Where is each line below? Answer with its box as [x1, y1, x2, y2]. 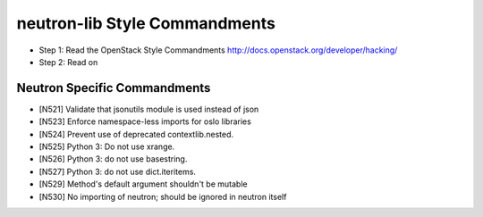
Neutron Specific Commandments [16, 80, 211, 96]
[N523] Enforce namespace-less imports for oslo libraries [38, 116, 252, 127]
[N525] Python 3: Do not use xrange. [38, 141, 175, 152]
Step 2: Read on [38, 56, 98, 67]
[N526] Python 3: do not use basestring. [38, 154, 188, 164]
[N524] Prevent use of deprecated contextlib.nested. [38, 129, 234, 139]
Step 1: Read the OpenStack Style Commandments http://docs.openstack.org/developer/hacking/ [38, 45, 398, 55]
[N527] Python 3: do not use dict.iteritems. [38, 166, 197, 177]
